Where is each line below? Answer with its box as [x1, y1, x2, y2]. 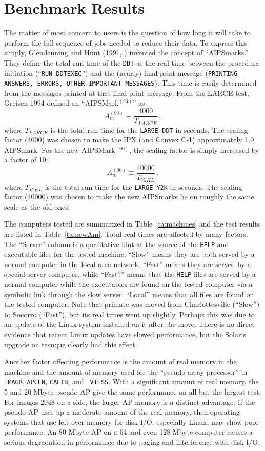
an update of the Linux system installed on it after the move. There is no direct [4, 319, 255, 330]
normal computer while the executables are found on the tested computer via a [4, 279, 253, 290]
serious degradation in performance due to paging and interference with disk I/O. [4, 437, 260, 447]
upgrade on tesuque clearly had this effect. [4, 339, 137, 350]
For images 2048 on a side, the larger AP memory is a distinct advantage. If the [4, 396, 255, 407]
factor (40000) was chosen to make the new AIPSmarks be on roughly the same [4, 191, 254, 202]
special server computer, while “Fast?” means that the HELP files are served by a [4, 269, 256, 279]
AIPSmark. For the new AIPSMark [4, 144, 115, 155]
